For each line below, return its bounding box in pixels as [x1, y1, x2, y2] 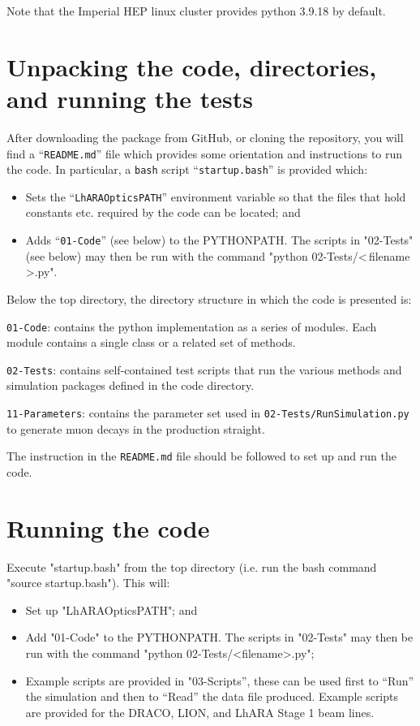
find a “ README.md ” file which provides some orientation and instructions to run [6, 145, 403, 162]
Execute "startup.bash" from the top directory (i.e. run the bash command [6, 558, 377, 575]
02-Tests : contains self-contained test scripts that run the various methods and [6, 361, 402, 378]
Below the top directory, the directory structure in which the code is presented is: [6, 290, 412, 307]
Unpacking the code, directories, [6, 50, 377, 83]
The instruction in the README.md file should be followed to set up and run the [6, 447, 396, 465]
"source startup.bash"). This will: [6, 574, 170, 591]
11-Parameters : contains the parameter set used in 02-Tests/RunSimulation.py [6, 404, 409, 421]
